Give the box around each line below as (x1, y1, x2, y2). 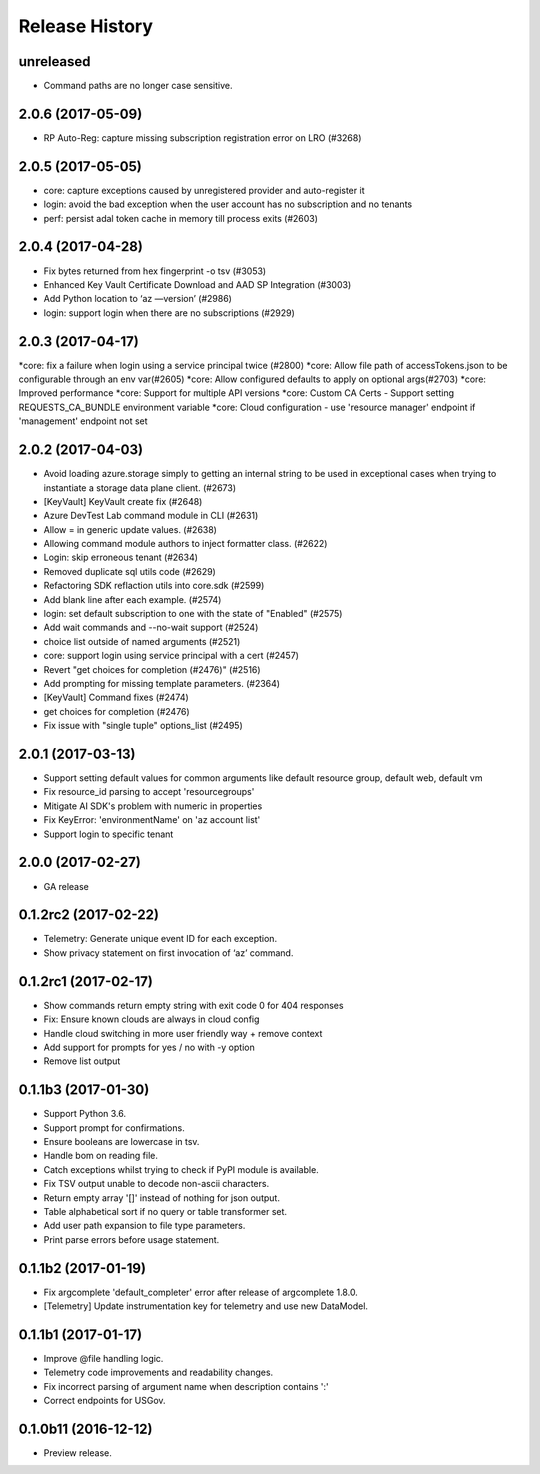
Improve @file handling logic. (43, 1352, 164, 1364)
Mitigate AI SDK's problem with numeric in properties (43, 800, 263, 812)
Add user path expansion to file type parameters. (43, 1220, 246, 1232)
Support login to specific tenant (43, 828, 174, 840)
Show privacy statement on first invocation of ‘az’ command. (43, 946, 294, 959)
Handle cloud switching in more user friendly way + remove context (43, 1027, 323, 1039)
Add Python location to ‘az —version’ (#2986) (43, 293, 232, 305)
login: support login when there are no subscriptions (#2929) (43, 306, 295, 319)
